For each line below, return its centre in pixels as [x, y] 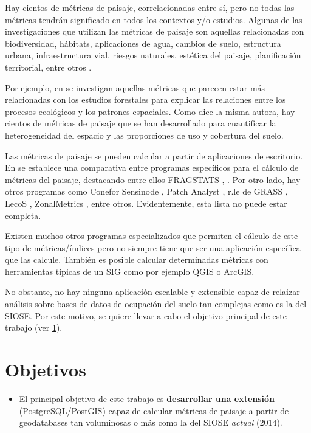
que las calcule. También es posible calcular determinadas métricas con [137, 259]
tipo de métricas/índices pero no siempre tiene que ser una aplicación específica [153, 247]
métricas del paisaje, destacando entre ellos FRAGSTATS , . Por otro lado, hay [153, 179]
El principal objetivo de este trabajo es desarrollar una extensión [147, 398]
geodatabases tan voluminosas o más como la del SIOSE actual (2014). [151, 422]
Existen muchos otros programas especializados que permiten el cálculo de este [152, 236]
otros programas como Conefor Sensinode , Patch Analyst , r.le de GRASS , [146, 191]
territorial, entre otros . [48, 67]
